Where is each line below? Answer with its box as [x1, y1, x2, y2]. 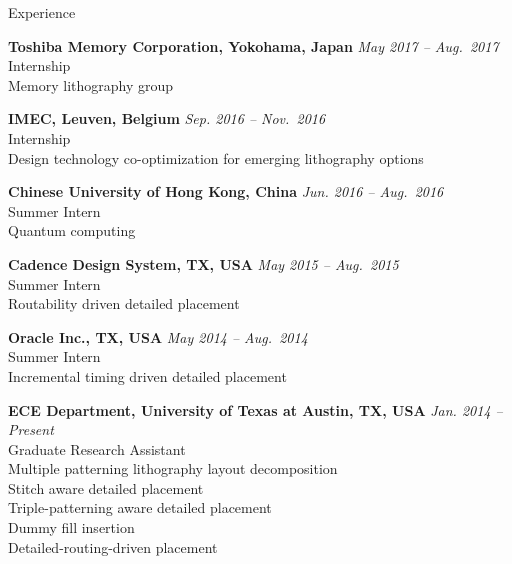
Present [8, 419, 54, 440]
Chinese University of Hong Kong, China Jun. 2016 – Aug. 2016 [8, 181, 444, 202]
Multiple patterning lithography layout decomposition [8, 458, 338, 479]
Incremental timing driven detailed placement [8, 365, 287, 386]
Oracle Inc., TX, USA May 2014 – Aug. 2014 [8, 326, 308, 347]
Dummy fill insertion [8, 517, 135, 538]
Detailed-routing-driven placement [8, 536, 218, 557]
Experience [8, 2, 76, 22]
